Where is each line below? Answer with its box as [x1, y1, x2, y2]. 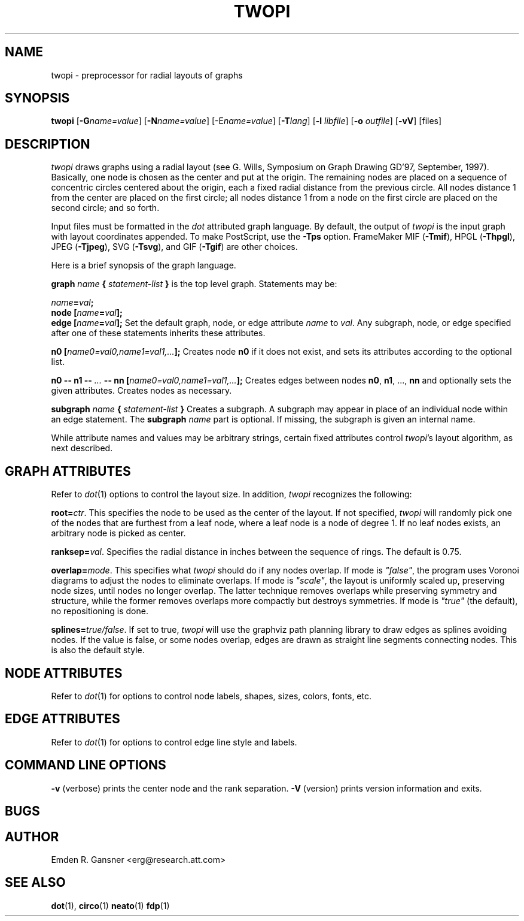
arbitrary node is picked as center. [51, 528, 186, 539]
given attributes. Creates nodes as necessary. [51, 385, 232, 396]
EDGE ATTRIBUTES [5, 711, 120, 727]
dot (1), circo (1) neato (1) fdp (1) [51, 900, 170, 911]
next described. [51, 443, 113, 454]
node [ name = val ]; [51, 307, 123, 318]
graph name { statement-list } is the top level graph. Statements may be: [51, 279, 337, 289]
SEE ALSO [5, 875, 66, 890]
